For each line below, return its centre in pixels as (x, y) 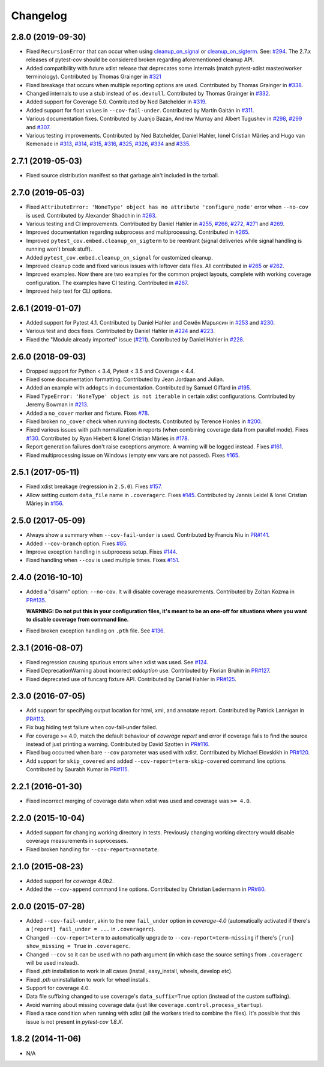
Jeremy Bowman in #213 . (57, 405)
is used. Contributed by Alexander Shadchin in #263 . (91, 215)
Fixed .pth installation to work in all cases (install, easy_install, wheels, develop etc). (130, 971)
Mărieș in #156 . (45, 503)
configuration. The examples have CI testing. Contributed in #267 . (107, 283)
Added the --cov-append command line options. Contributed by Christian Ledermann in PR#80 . (146, 889)
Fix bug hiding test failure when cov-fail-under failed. (92, 727)
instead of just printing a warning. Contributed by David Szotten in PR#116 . (118, 744)
